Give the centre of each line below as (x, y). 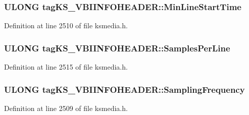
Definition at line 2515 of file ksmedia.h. (66, 67)
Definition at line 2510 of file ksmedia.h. (66, 25)
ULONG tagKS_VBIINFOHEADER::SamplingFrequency (124, 89)
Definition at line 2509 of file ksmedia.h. (66, 108)
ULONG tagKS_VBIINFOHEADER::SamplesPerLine (117, 48)
